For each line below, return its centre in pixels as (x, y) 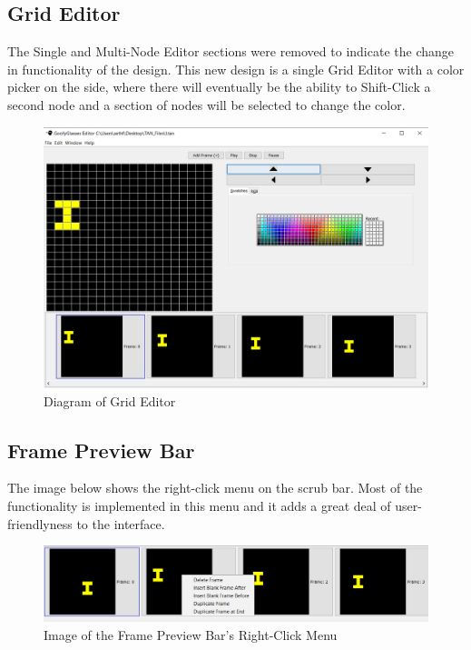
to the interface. (121, 523)
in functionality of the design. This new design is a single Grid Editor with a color (236, 69)
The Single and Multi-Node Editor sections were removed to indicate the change (231, 51)
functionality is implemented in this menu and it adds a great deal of (199, 505)
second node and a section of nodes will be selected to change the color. (206, 104)
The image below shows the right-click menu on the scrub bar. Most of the (215, 488)
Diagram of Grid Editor (110, 400)
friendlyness (40, 523)
